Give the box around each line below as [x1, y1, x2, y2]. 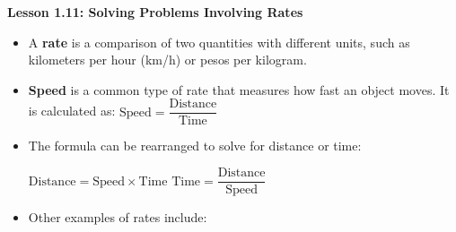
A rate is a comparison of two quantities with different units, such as [28, 32, 410, 51]
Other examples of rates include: [28, 208, 207, 227]
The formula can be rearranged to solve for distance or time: [28, 136, 362, 155]
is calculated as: [28, 101, 116, 120]
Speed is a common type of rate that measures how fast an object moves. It [28, 80, 450, 99]
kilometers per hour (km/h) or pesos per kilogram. [28, 50, 307, 69]
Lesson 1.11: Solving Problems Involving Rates [7, 3, 303, 21]
